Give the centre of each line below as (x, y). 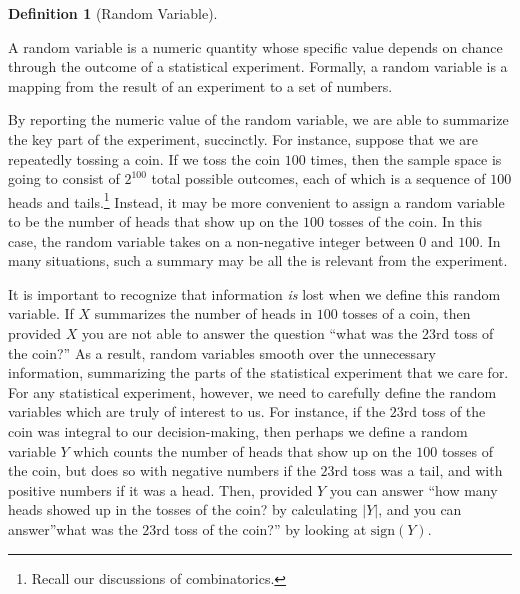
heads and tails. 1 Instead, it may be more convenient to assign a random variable (256, 200)
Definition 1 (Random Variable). (113, 13)
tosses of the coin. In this (405, 221)
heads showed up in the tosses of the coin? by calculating (183, 509)
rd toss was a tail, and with (418, 470)
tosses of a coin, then (406, 313)
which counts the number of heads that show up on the (242, 450)
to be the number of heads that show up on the (153, 221)
